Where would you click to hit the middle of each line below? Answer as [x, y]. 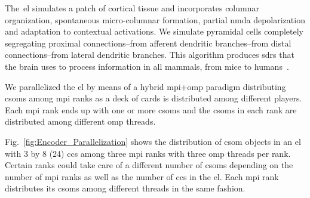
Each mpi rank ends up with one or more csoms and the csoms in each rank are [151, 109]
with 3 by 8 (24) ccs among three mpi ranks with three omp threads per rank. [148, 153]
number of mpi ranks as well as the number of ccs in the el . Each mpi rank [142, 176]
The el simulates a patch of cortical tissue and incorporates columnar [132, 8]
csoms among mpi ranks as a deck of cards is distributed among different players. [154, 98]
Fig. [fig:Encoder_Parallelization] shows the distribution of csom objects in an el [153, 141]
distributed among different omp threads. [80, 121]
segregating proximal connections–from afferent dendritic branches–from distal [148, 43]
